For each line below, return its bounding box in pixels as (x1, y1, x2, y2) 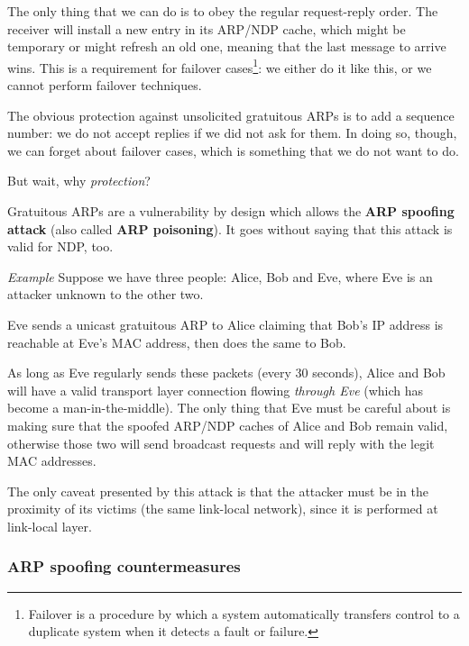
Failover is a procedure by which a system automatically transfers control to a (28, 604, 460, 623)
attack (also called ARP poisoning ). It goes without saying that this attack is (7, 219, 453, 238)
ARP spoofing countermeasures (7, 555, 241, 578)
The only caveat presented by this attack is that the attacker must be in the (7, 481, 428, 500)
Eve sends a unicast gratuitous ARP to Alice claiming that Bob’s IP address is (7, 314, 444, 333)
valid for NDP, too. (7, 237, 114, 256)
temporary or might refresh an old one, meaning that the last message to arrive (7, 37, 446, 56)
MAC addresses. (7, 451, 97, 470)
